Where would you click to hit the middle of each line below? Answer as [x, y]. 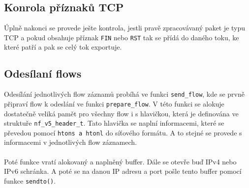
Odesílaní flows [43, 73]
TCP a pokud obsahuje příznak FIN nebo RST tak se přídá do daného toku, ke [122, 37]
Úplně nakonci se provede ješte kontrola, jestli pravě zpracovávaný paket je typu [124, 28]
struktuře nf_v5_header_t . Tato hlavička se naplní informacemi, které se [114, 123]
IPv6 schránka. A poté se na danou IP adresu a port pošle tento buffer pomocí [123, 171]
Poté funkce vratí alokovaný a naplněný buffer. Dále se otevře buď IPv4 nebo [120, 161]
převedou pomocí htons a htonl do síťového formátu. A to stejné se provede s [123, 132]
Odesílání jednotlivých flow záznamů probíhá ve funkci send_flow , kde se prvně [124, 94]
